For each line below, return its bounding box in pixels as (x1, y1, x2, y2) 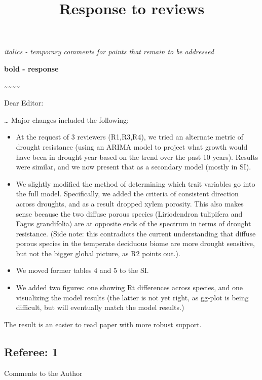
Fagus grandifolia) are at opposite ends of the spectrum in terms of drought (16, 218, 251, 229)
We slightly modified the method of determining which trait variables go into (16, 178, 255, 189)
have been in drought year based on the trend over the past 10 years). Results (16, 151, 258, 162)
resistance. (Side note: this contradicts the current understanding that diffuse (16, 228, 256, 238)
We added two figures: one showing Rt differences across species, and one (16, 282, 243, 293)
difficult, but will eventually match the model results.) (16, 302, 184, 313)
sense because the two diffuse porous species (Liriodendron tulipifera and (16, 208, 243, 219)
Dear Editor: (4, 97, 44, 108)
